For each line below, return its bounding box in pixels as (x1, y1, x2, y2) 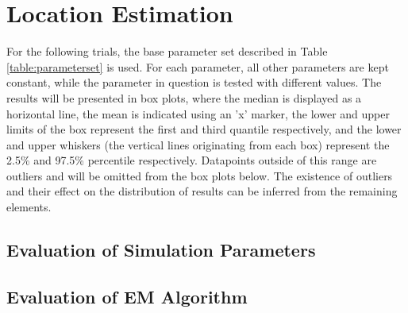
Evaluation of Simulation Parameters (6, 238, 316, 262)
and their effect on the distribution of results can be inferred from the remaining (6, 183, 398, 199)
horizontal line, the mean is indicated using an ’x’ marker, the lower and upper (6, 105, 390, 122)
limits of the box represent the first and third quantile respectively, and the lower (6, 121, 402, 137)
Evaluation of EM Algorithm (6, 284, 248, 308)
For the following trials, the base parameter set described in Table (6, 43, 328, 60)
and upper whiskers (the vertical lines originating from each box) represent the (6, 136, 390, 153)
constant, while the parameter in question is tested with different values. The (6, 74, 382, 91)
